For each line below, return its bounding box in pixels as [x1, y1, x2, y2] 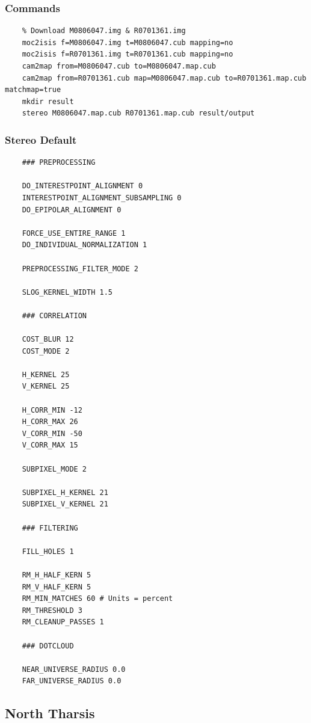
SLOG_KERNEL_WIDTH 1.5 [22, 288, 112, 297]
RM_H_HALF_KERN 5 [22, 570, 91, 579]
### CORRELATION [22, 311, 87, 320]
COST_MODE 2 [22, 346, 70, 355]
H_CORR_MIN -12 [22, 405, 82, 414]
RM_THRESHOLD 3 [22, 606, 82, 615]
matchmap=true [5, 85, 61, 94]
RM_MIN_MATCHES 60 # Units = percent [22, 594, 173, 603]
